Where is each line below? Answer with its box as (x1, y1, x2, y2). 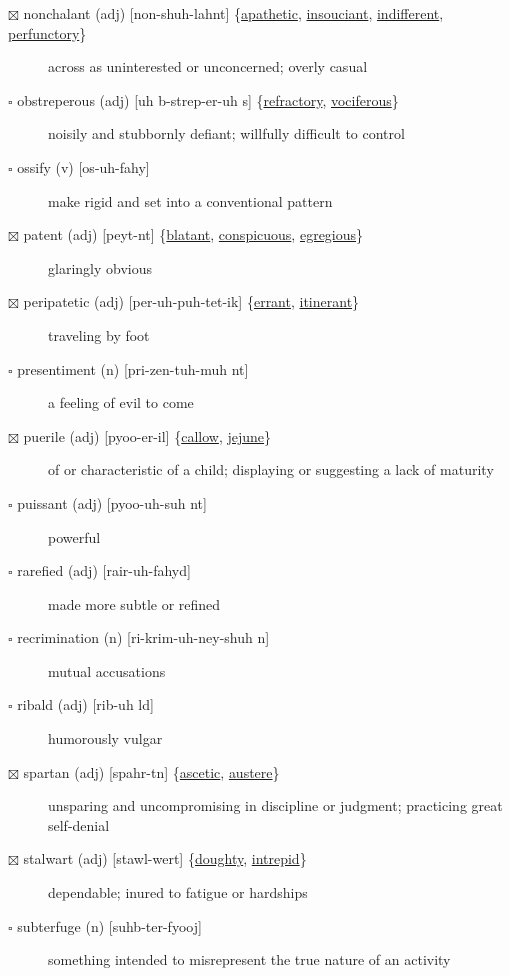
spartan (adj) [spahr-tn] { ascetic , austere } (23, 761, 280, 782)
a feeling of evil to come (48, 392, 194, 413)
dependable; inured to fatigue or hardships (48, 882, 308, 903)
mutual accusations (48, 660, 166, 681)
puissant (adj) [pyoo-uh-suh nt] (17, 492, 207, 513)
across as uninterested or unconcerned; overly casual (48, 56, 368, 77)
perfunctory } (8, 22, 87, 43)
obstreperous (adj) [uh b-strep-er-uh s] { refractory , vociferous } (17, 89, 399, 110)
